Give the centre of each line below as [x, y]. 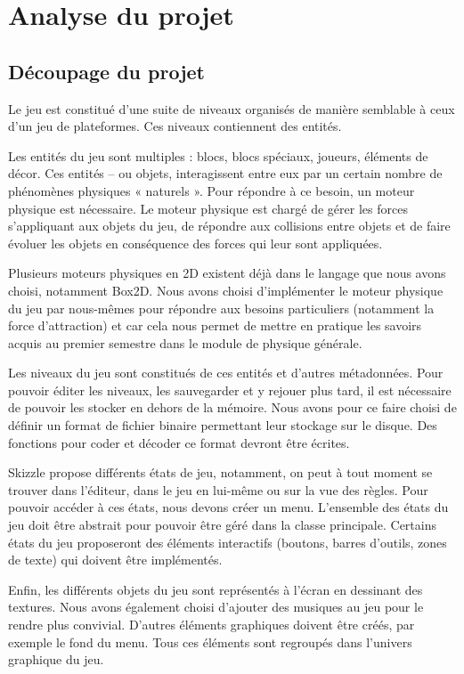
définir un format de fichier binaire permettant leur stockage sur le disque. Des [223, 425]
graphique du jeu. [56, 659]
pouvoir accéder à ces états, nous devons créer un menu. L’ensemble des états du [228, 507]
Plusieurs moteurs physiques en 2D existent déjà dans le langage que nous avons [227, 273]
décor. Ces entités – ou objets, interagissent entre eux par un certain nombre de [225, 173]
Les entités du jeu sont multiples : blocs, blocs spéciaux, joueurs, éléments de [218, 155]
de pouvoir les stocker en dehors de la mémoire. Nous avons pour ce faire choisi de [232, 407]
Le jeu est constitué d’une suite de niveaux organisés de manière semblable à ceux [232, 108]
